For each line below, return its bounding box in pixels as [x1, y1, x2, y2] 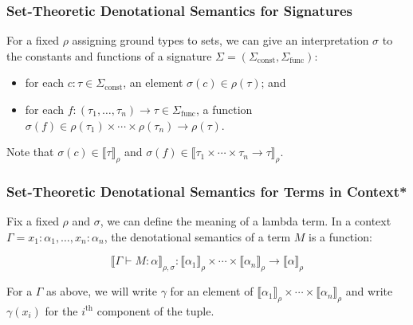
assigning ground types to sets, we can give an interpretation [72, 32, 369, 49]
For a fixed [6, 32, 59, 49]
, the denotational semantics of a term [104, 228, 291, 245]
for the [45, 302, 78, 319]
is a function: [309, 228, 372, 245]
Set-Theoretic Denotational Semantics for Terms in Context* [6, 181, 407, 201]
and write [345, 283, 393, 300]
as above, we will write [46, 283, 158, 300]
